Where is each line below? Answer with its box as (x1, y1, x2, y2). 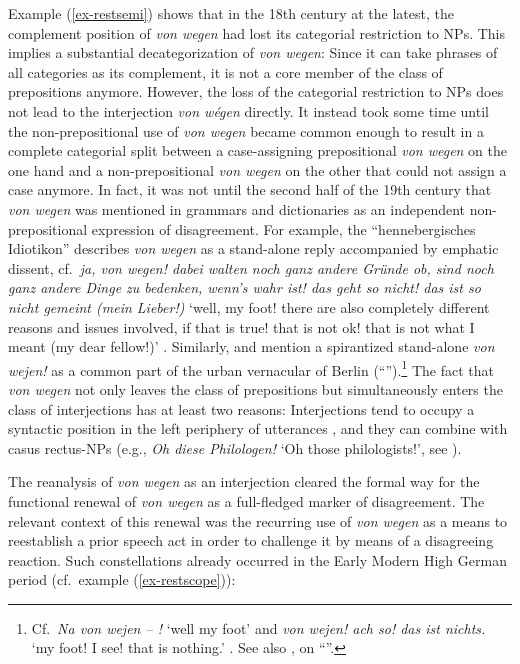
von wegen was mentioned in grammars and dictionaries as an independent (8, 198, 466, 219)
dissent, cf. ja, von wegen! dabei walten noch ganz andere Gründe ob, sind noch (8, 257, 494, 278)
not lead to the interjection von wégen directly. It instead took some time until (8, 100, 489, 121)
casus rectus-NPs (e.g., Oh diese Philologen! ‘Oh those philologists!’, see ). (8, 437, 462, 458)
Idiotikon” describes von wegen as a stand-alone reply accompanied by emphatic (8, 238, 499, 259)
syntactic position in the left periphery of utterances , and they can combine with (8, 418, 508, 439)
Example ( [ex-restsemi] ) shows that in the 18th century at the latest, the (8, 3, 454, 23)
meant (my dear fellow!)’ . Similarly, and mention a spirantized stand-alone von (8, 336, 495, 357)
